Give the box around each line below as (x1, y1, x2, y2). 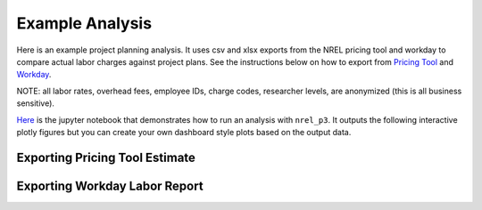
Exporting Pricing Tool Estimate (16, 149, 196, 165)
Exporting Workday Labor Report (16, 178, 204, 193)
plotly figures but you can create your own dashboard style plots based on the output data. (16, 126, 352, 137)
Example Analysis (16, 13, 152, 33)
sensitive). (16, 98, 55, 109)
